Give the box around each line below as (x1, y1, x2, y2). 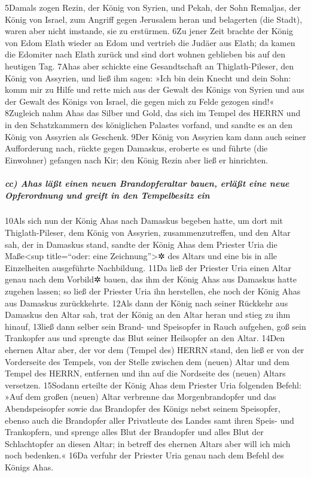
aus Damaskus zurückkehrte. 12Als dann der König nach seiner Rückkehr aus (5, 296, 288, 309)
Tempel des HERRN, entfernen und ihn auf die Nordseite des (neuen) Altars (5, 367, 286, 379)
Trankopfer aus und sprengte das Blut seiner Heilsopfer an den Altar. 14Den (5, 332, 285, 344)
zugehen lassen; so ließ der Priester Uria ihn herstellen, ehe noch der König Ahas (5, 285, 301, 297)
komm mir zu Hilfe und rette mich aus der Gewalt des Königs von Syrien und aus (5, 83, 304, 96)
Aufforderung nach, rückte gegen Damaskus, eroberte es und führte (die (5, 142, 268, 154)
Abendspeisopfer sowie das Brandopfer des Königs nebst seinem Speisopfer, (5, 402, 280, 414)
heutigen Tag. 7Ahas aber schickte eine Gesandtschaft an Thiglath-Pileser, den (5, 59, 294, 72)
